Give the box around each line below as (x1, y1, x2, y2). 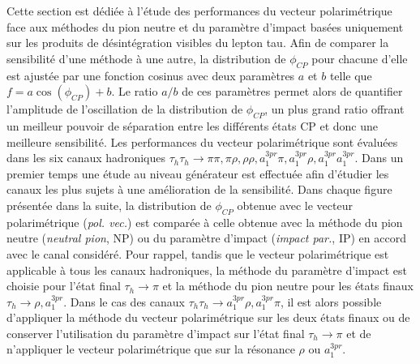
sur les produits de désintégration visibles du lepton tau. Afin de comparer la (6, 34, 389, 51)
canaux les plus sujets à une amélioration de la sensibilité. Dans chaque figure (6, 181, 392, 198)
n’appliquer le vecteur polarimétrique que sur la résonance (6, 340, 295, 358)
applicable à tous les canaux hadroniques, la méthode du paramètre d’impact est (6, 261, 407, 278)
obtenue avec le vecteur (237, 196, 353, 213)
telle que (329, 66, 372, 84)
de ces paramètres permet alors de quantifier (182, 83, 403, 100)
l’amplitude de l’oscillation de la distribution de (6, 101, 243, 118)
